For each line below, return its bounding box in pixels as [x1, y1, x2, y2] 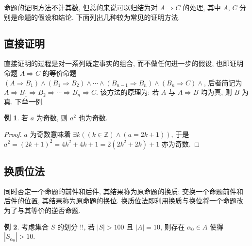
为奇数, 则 [36, 113, 68, 123]
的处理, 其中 [183, 2, 221, 12]
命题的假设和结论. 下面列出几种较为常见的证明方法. [17, 12, 180, 22]
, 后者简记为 [203, 77, 242, 87]
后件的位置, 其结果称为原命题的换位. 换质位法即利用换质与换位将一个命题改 [4, 196, 244, 206]
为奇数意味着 [30, 129, 71, 139]
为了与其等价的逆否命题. [4, 205, 81, 215]
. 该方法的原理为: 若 [96, 87, 159, 97]
